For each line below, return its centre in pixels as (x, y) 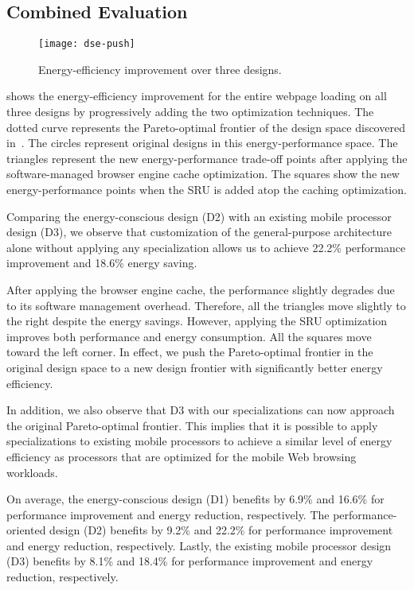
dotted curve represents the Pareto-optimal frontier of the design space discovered (206, 127)
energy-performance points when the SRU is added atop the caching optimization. (207, 190)
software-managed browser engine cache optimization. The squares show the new (203, 174)
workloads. (32, 472)
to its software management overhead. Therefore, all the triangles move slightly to (206, 305)
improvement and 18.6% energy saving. (102, 263)
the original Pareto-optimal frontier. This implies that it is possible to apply (192, 425)
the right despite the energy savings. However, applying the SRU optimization (197, 321)
